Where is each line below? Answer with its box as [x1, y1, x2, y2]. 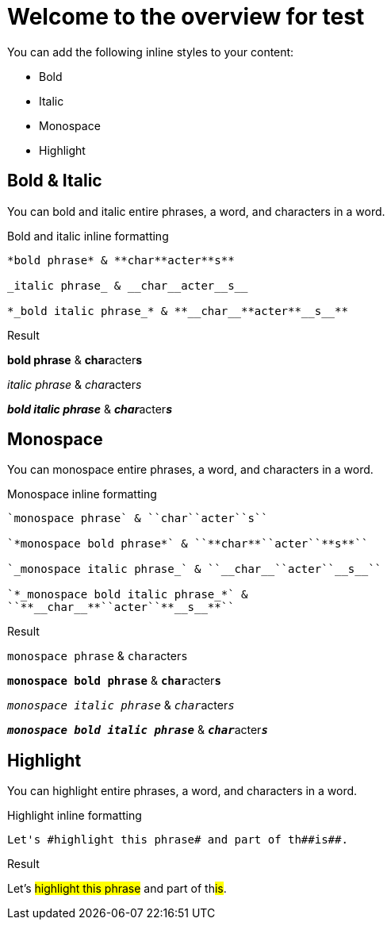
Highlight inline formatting [7, 809, 142, 823]
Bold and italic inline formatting [7, 229, 169, 243]
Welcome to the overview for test [7, 3, 365, 30]
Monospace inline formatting [7, 487, 157, 501]
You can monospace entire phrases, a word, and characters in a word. [7, 463, 374, 477]
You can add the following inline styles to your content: [7, 44, 294, 59]
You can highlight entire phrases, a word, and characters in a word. [7, 784, 358, 798]
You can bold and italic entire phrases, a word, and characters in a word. [7, 204, 385, 218]
